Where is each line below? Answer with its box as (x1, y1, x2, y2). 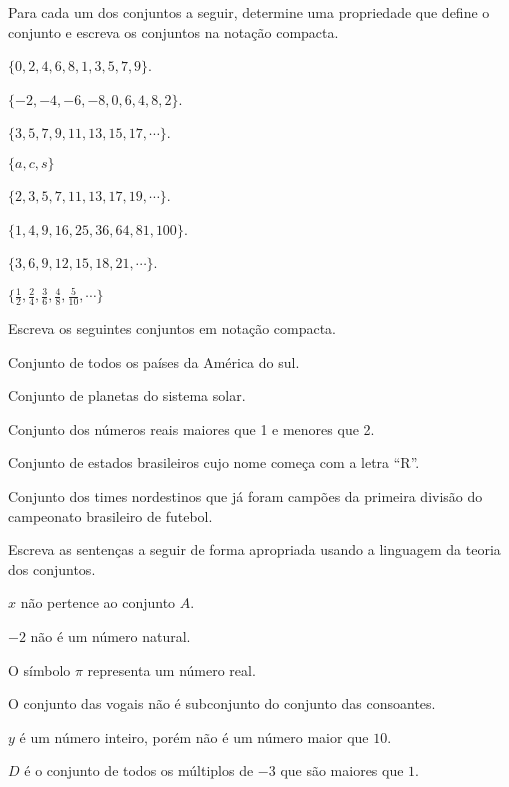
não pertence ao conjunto (20, 592, 176, 613)
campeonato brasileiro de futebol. (8, 505, 213, 526)
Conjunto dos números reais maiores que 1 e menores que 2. (8, 418, 375, 439)
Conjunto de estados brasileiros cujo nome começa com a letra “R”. (8, 452, 420, 473)
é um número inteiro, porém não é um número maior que (19, 726, 369, 747)
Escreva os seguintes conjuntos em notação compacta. (8, 318, 337, 339)
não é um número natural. (30, 626, 191, 647)
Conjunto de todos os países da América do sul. (8, 351, 300, 372)
